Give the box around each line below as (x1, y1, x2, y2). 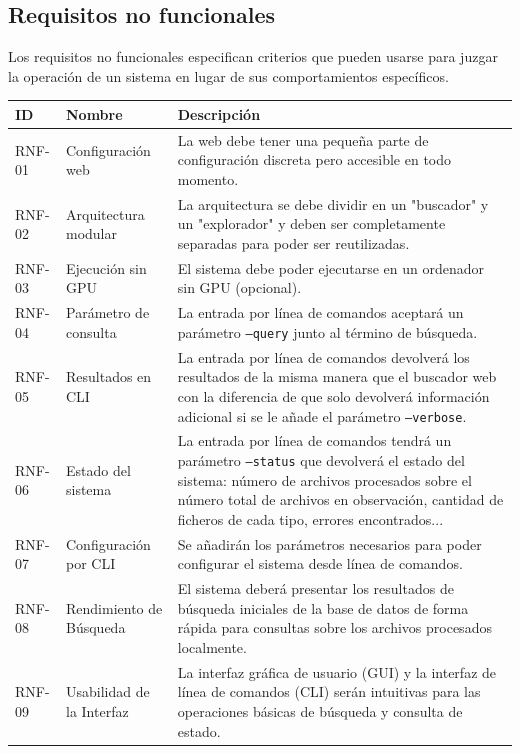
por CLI (66, 553, 116, 574)
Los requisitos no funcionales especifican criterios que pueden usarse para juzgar (8, 46, 498, 67)
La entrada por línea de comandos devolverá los (177, 346, 470, 367)
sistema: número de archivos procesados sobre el (177, 469, 472, 490)
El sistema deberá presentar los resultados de (177, 578, 454, 599)
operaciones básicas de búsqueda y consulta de (177, 700, 463, 721)
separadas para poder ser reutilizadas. (177, 232, 410, 253)
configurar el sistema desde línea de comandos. (177, 553, 463, 574)
